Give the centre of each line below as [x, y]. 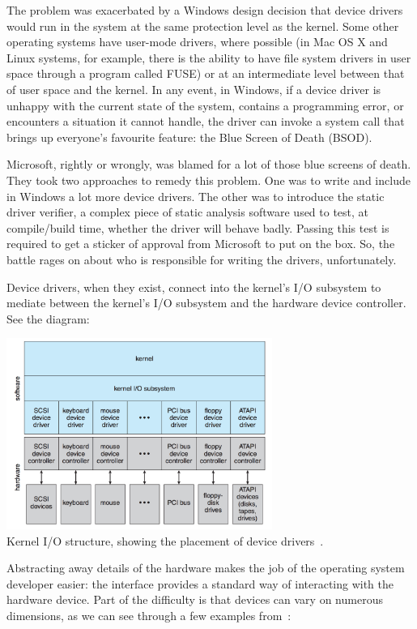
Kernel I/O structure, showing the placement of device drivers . [165, 540]
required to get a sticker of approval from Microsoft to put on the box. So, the [201, 244]
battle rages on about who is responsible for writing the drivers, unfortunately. [202, 259]
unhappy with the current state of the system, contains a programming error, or [205, 105]
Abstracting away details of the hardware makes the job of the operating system [206, 568]
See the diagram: [48, 318]
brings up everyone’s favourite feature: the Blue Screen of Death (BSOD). [189, 137]
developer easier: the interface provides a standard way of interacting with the [200, 583]
